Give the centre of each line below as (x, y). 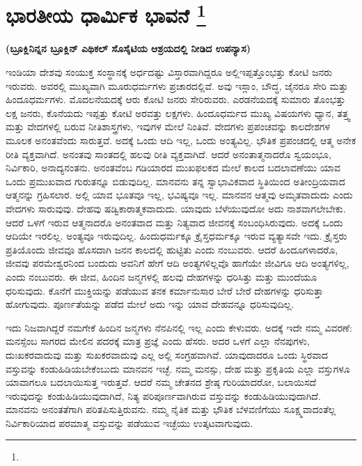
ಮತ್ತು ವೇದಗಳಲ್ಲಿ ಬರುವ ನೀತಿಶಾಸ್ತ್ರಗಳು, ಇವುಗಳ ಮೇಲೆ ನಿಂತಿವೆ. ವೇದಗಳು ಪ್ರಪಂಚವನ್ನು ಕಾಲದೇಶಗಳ (168, 126)
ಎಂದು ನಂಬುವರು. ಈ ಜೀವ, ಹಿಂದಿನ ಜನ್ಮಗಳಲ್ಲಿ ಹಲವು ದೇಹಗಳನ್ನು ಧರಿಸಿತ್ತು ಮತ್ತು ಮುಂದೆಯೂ (162, 276)
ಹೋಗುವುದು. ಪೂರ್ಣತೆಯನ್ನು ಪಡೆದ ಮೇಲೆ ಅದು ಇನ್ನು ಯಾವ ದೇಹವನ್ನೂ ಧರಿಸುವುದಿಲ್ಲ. (150, 304)
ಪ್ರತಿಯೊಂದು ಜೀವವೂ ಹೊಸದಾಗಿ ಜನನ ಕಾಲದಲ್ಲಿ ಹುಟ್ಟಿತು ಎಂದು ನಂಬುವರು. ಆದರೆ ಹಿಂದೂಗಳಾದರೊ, (172, 249)
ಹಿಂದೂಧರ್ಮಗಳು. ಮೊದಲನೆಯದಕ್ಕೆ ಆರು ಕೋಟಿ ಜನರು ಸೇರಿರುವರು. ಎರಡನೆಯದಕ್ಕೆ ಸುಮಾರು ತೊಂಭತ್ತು (176, 99)
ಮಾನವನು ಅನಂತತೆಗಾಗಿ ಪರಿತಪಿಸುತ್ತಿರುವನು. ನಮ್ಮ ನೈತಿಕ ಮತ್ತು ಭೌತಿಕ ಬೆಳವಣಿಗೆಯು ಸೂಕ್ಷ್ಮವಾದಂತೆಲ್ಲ (171, 409)
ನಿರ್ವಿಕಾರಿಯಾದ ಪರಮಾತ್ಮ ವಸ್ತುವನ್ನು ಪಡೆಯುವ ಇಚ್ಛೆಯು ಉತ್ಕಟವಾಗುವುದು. (129, 422)
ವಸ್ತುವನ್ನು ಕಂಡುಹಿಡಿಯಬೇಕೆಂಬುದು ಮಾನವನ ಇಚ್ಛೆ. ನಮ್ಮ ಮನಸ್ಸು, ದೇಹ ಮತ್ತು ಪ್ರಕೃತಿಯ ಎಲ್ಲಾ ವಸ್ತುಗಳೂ (178, 368)
